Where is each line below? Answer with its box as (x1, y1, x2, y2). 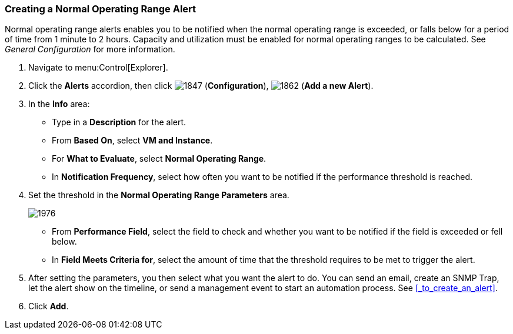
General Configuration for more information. (5, 44, 175, 55)
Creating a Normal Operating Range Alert (5, 3, 196, 15)
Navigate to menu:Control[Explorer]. (28, 62, 168, 73)
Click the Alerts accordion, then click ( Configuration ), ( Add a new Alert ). (28, 81, 374, 91)
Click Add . (28, 301, 69, 312)
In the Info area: (28, 99, 90, 109)
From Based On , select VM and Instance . (52, 135, 213, 146)
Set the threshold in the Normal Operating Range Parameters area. (28, 190, 289, 201)
